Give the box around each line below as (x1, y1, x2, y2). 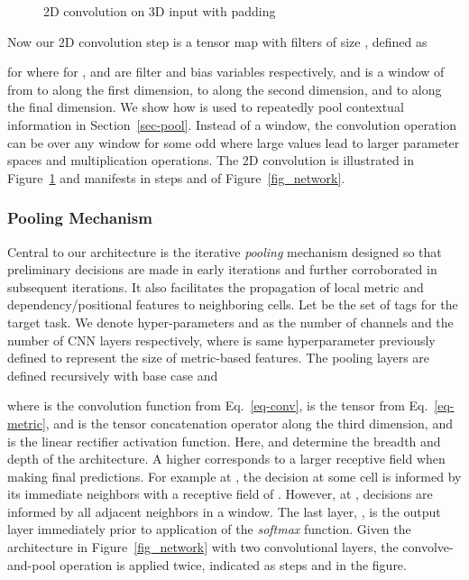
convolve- (402, 538, 454, 557)
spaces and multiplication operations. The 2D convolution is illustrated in (7, 151, 415, 170)
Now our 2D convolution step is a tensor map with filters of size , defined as (7, 32, 428, 51)
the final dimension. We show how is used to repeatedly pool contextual (7, 97, 404, 116)
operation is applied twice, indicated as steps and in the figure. (60, 555, 407, 574)
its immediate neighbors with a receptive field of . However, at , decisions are (7, 484, 433, 503)
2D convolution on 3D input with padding (43, 2, 276, 20)
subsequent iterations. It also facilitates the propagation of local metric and (7, 277, 424, 296)
